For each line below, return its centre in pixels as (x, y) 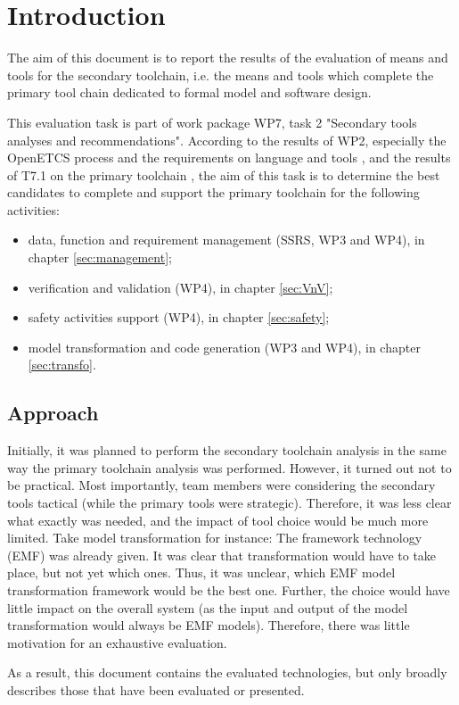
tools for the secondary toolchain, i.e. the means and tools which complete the (221, 75)
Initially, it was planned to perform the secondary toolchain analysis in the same (227, 450)
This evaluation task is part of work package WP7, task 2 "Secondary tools (212, 122)
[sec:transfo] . (62, 365)
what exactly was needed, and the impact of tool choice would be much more (218, 520)
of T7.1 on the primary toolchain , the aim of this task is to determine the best (224, 174)
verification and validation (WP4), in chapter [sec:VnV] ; (180, 287)
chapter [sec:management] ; (100, 257)
